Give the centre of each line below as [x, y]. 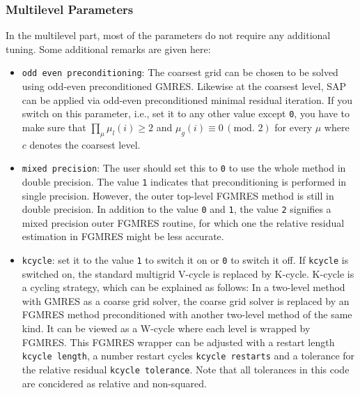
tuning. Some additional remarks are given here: [108, 49]
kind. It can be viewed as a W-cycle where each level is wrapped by [166, 328]
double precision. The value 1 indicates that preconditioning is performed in [184, 181]
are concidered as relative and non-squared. [114, 383]
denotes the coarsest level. [85, 144]
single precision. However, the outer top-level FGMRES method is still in [178, 195]
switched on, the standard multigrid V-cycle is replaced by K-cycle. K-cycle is [188, 273]
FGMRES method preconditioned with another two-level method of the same [187, 314]
